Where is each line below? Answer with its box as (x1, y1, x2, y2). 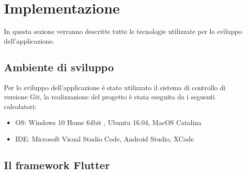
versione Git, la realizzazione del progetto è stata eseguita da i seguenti (4, 92, 215, 102)
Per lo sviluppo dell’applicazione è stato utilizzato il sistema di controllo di (4, 82, 226, 92)
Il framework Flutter (4, 157, 110, 172)
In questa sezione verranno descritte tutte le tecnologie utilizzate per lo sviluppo (4, 26, 242, 36)
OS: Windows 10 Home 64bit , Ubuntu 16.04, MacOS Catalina (15, 117, 202, 127)
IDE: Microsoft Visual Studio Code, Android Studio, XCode (15, 133, 194, 143)
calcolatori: (4, 101, 36, 111)
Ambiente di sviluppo (4, 59, 114, 74)
